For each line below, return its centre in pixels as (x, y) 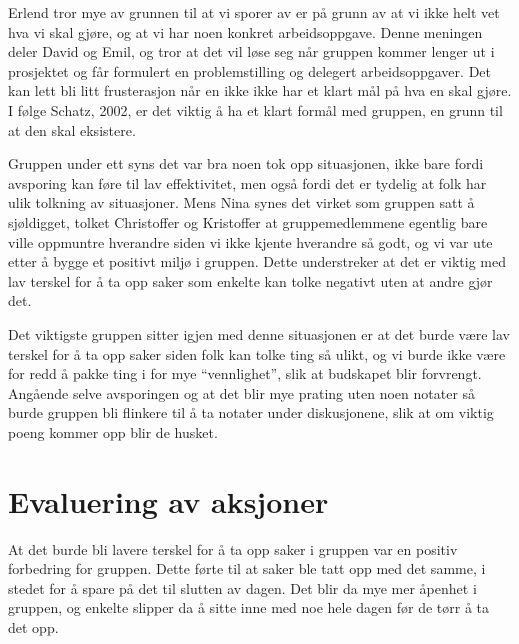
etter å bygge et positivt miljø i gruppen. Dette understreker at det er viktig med (257, 261)
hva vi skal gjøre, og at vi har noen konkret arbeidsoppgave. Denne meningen (245, 31)
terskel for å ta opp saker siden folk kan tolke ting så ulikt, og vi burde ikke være (257, 353)
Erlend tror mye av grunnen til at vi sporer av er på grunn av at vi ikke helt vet (254, 12)
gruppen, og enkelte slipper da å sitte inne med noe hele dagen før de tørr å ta (249, 607)
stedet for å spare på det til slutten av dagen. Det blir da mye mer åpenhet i (242, 587)
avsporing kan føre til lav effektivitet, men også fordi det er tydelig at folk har (247, 182)
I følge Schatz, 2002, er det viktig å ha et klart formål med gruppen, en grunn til (255, 109)
